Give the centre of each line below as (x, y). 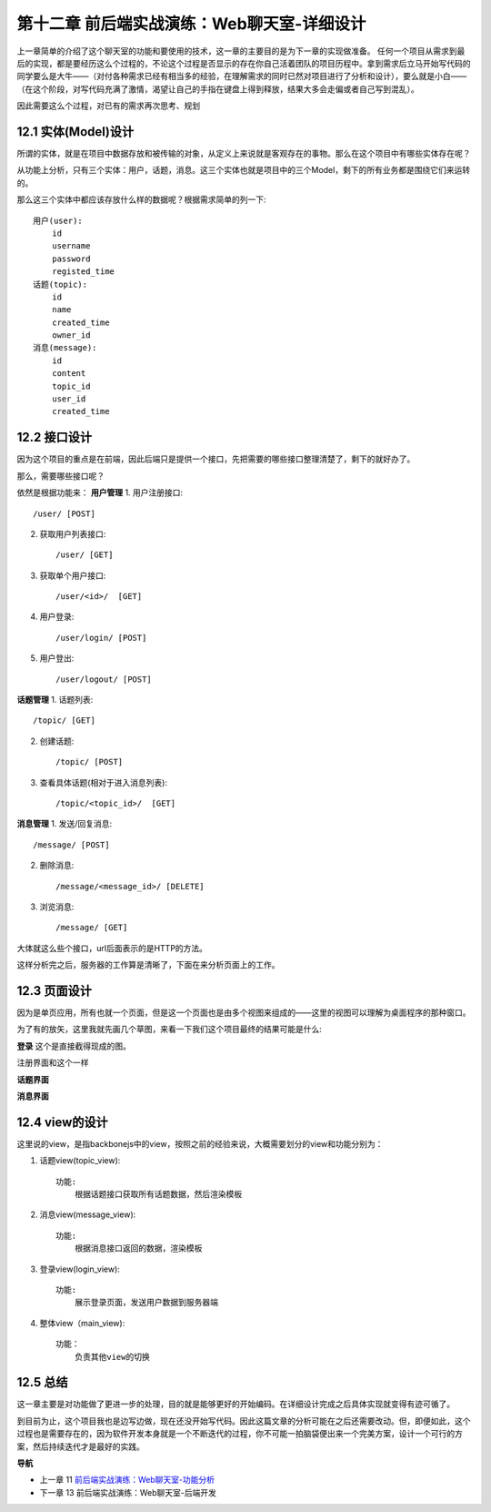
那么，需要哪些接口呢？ (60, 476)
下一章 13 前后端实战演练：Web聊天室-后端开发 (128, 1492)
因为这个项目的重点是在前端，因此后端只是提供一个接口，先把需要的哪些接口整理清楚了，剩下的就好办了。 (216, 459)
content (69, 374)
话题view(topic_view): (80, 1161)
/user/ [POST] (64, 513)
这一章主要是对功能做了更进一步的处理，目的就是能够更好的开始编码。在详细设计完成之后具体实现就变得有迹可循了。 (235, 1404)
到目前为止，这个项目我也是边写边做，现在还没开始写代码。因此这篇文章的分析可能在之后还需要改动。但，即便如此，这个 (244, 1421)
